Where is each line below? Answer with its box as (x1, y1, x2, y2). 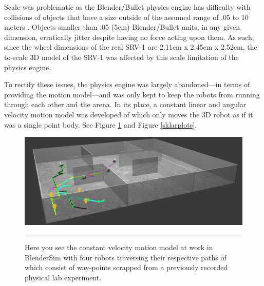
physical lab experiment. (25, 272, 102, 282)
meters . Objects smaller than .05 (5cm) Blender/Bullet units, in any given (4, 22, 240, 32)
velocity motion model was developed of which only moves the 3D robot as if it (4, 109, 253, 119)
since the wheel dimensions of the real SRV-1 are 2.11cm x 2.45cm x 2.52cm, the (4, 42, 257, 52)
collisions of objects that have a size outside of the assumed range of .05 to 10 (4, 11, 249, 22)
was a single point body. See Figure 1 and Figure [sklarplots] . (4, 119, 197, 130)
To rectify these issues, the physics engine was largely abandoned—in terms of (4, 79, 250, 90)
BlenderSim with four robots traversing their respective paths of (25, 252, 227, 262)
